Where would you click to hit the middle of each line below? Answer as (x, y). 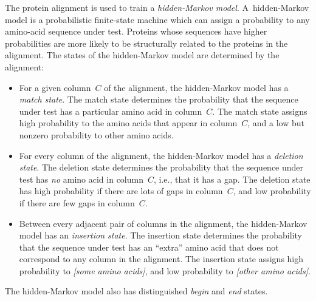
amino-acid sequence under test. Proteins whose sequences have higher (136, 31)
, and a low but (276, 123)
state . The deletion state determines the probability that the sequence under (161, 167)
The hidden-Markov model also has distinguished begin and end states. (136, 291)
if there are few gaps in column (77, 202)
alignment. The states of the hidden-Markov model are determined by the (142, 55)
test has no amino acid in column (81, 179)
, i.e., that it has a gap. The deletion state (232, 179)
